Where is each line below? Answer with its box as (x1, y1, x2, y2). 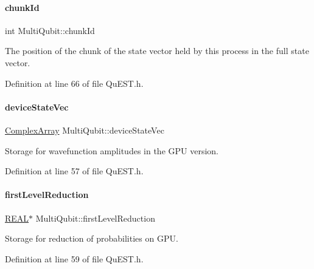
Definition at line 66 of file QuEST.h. (5, 77, 144, 89)
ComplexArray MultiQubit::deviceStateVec (5, 123, 164, 136)
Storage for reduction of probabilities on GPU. (5, 232, 178, 245)
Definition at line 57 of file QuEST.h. (5, 165, 144, 177)
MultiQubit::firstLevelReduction (35, 211, 155, 224)
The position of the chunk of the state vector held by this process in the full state (5, 44, 309, 57)
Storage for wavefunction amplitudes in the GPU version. (5, 144, 218, 157)
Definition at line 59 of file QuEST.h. (5, 252, 144, 265)
